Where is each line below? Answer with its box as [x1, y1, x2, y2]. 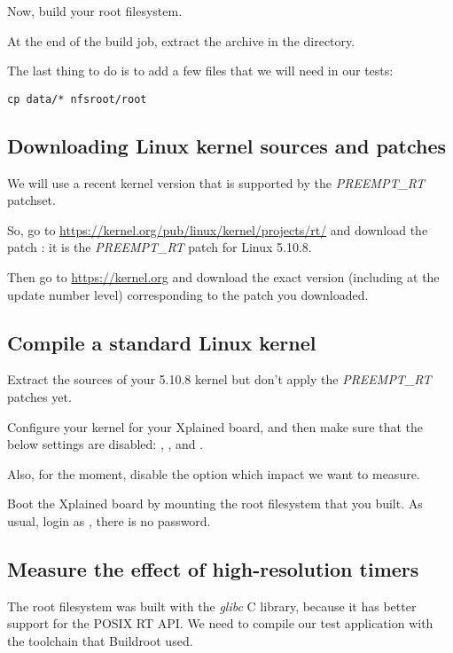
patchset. [7, 191, 56, 209]
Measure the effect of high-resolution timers [7, 555, 419, 582]
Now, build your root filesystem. [7, 2, 183, 20]
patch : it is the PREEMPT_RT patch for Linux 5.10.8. [7, 238, 312, 256]
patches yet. [7, 388, 72, 405]
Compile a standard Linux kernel [7, 328, 316, 356]
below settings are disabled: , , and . [7, 435, 204, 453]
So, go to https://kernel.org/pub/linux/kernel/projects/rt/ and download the [7, 220, 428, 239]
